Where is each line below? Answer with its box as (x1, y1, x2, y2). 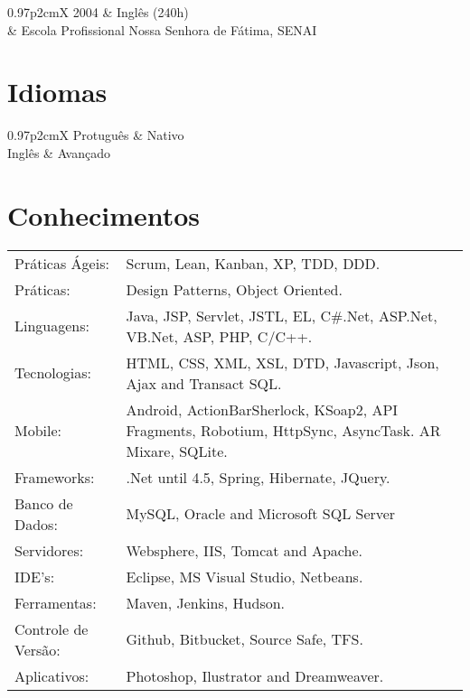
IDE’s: (14, 565, 55, 587)
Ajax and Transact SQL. (126, 372, 282, 394)
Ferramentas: (14, 591, 97, 613)
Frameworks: (14, 466, 95, 488)
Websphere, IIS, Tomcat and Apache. (126, 539, 362, 561)
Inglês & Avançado (7, 143, 111, 162)
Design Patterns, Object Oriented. (126, 278, 343, 300)
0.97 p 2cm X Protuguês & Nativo (7, 126, 184, 144)
